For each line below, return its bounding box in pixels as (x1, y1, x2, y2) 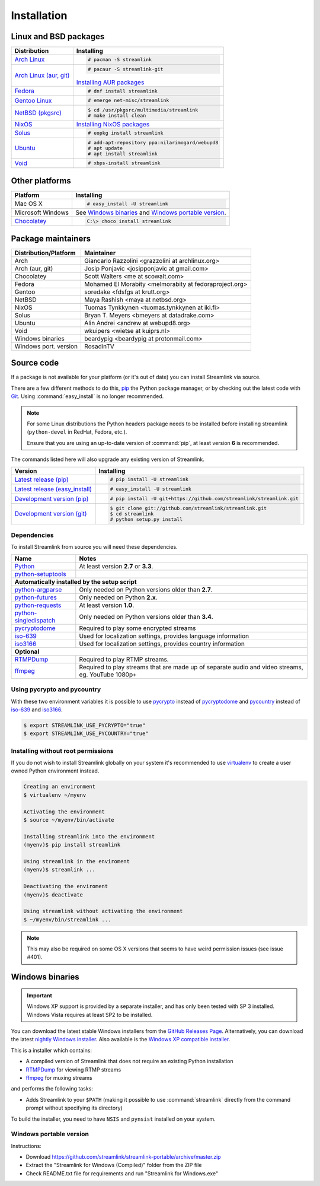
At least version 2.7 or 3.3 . (79, 562, 153, 570)
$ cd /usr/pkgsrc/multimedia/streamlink (88, 107, 199, 113)
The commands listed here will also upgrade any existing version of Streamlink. (11, 456, 204, 463)
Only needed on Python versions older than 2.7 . (79, 585, 213, 593)
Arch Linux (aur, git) (14, 71, 70, 80)
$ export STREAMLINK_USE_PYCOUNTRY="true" (23, 730, 149, 737)
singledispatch (14, 616, 56, 624)
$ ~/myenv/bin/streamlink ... (23, 916, 111, 923)
